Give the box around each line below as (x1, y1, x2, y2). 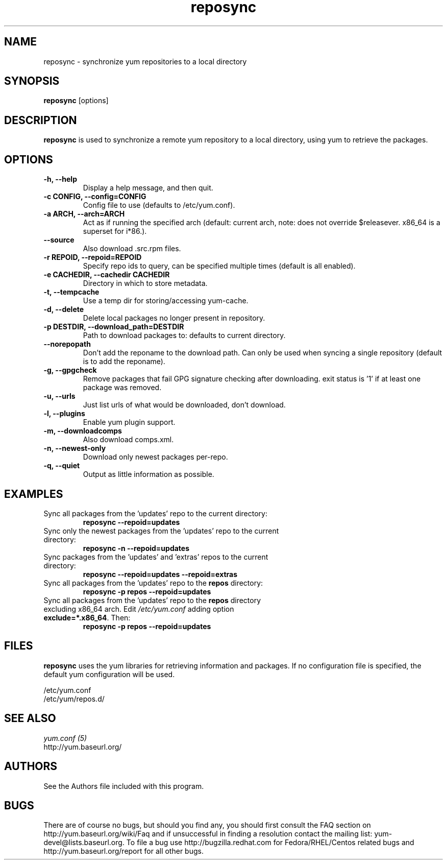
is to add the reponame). (83, 357, 165, 366)
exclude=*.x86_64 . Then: (43, 613, 131, 622)
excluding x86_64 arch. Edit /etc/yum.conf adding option (43, 604, 234, 613)
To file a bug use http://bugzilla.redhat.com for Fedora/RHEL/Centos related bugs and (126, 838, 414, 847)
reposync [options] (43, 96, 109, 105)
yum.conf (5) (43, 733, 87, 742)
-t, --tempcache (43, 287, 100, 297)
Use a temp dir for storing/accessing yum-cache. (83, 296, 249, 305)
